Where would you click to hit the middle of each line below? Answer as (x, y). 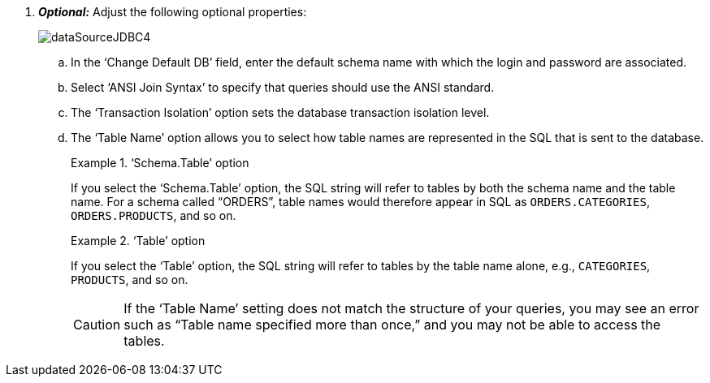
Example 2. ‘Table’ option (138, 241)
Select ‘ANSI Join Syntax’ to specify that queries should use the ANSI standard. (283, 87)
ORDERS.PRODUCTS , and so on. (154, 215)
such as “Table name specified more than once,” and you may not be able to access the (392, 325)
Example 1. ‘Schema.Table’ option (160, 163)
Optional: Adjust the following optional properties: (173, 12)
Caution (97, 325)
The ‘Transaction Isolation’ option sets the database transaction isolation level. (280, 112)
